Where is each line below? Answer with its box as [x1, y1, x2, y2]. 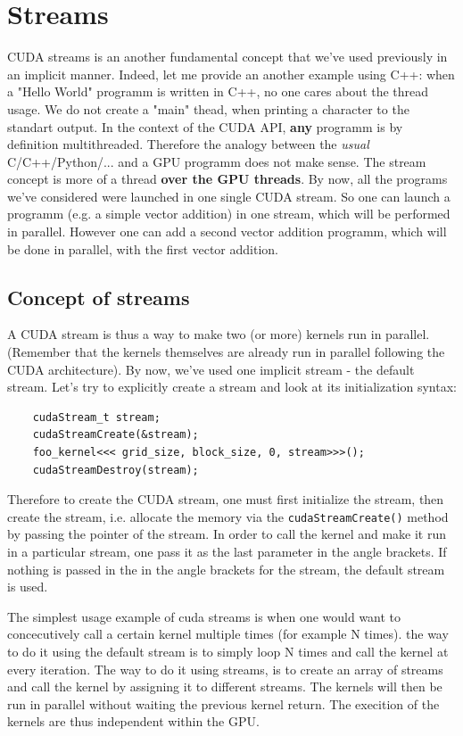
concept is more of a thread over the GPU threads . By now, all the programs [7, 170, 448, 188]
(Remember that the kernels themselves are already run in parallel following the [7, 343, 445, 361]
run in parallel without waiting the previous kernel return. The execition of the [7, 694, 440, 713]
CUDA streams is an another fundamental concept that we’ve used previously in [7, 47, 448, 66]
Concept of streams [7, 283, 190, 310]
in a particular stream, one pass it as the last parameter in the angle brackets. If [7, 542, 447, 561]
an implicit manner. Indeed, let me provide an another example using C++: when [7, 64, 455, 83]
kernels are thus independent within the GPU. [7, 712, 260, 731]
